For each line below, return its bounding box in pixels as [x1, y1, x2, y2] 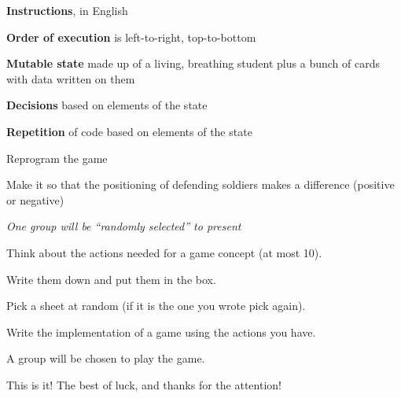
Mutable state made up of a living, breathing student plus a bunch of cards [6, 55, 380, 72]
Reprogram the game [6, 149, 108, 166]
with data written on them [6, 70, 135, 87]
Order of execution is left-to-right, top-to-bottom [6, 28, 256, 45]
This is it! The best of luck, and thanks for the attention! [6, 376, 281, 392]
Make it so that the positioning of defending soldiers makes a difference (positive [6, 176, 395, 193]
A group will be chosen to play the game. [6, 350, 205, 367]
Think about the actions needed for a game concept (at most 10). [6, 244, 322, 260]
